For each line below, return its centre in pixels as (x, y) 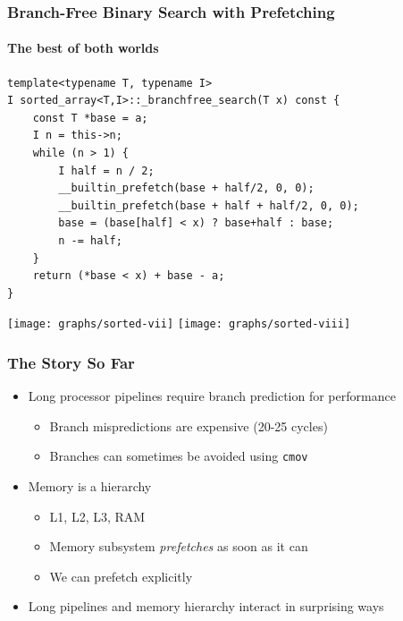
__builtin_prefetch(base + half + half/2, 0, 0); (209, 205)
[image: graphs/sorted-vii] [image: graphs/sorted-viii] (179, 324)
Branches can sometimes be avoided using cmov (179, 456)
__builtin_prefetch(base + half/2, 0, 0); (186, 188)
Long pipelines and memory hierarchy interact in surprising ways (206, 606)
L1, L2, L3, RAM (97, 516)
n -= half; (90, 240)
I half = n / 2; (106, 170)
